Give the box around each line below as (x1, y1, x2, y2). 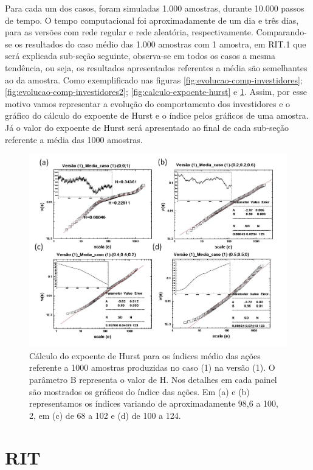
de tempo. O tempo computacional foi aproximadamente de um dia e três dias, (5, 13, 299, 26)
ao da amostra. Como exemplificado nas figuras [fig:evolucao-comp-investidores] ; (5, 73, 303, 86)
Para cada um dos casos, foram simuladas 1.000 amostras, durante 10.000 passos (5, 2, 304, 14)
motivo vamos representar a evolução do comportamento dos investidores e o (5, 97, 291, 110)
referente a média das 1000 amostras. (5, 133, 143, 146)
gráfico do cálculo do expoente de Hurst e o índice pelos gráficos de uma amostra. (5, 109, 309, 122)
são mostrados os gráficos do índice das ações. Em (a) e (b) (29, 385, 250, 398)
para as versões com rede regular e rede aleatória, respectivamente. (5, 26, 253, 38)
